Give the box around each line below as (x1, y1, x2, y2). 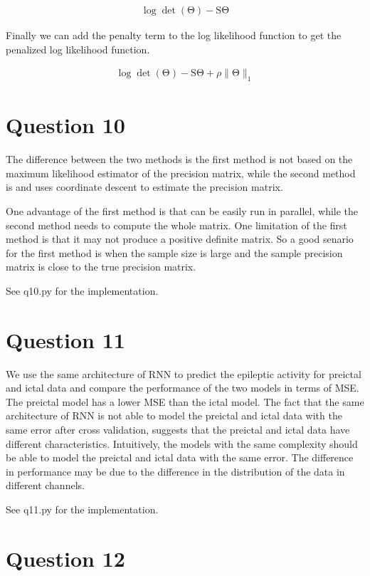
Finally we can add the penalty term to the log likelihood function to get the (6, 28, 342, 43)
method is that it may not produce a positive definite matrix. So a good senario (6, 231, 354, 246)
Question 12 (6, 543, 125, 572)
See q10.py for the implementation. (6, 283, 159, 298)
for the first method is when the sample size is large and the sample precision (6, 245, 343, 260)
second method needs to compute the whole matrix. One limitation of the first (6, 217, 347, 232)
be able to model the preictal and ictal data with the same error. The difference (6, 450, 354, 465)
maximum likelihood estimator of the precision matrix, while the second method (6, 165, 356, 180)
